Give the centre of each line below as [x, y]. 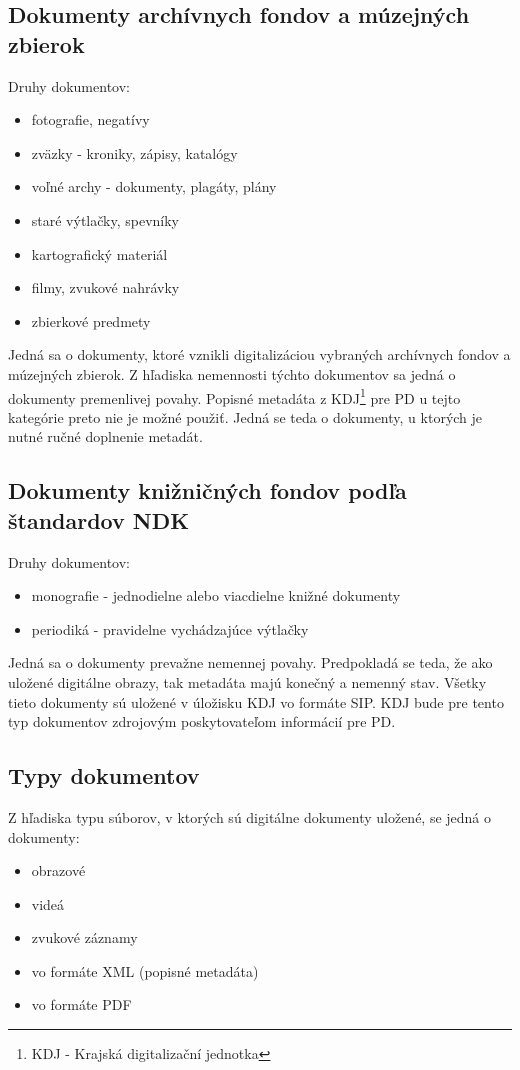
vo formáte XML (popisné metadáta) [145, 970]
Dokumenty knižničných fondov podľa [207, 490]
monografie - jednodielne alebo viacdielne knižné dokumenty [216, 595]
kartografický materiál [99, 253]
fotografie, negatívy [90, 119]
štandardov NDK [99, 519]
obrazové [58, 870]
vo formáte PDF [81, 1004]
